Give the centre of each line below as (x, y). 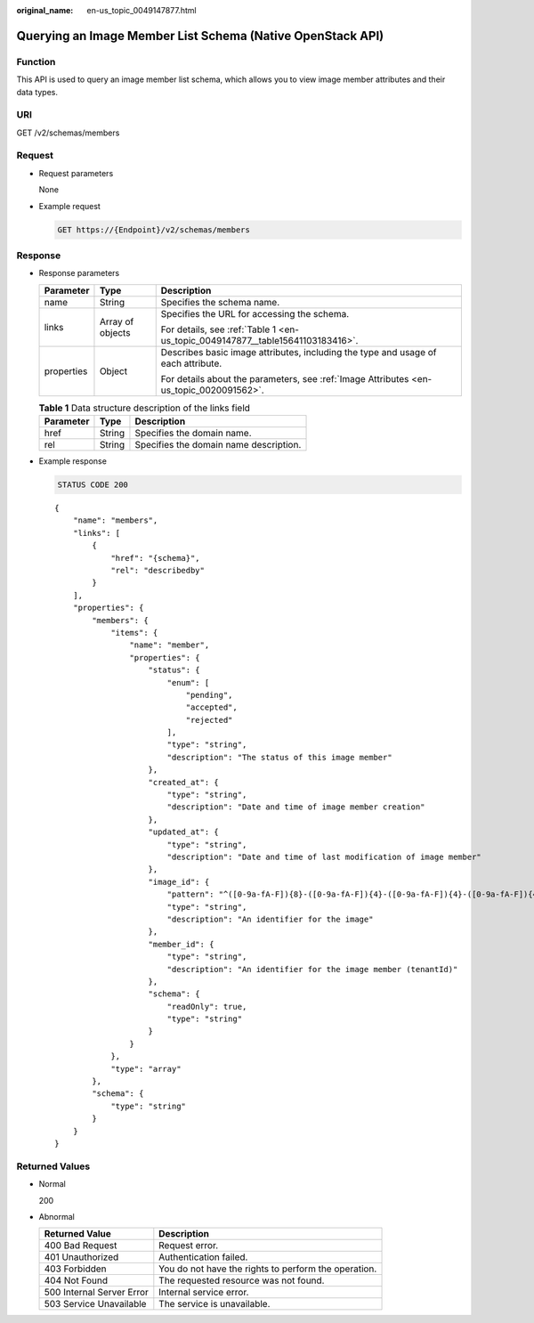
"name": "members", (115, 520)
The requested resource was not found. (242, 1280)
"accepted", (211, 707)
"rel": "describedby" (158, 571)
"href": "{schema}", (155, 558)
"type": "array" (146, 1069)
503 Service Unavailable (95, 1304)
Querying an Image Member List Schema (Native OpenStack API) (200, 36)
